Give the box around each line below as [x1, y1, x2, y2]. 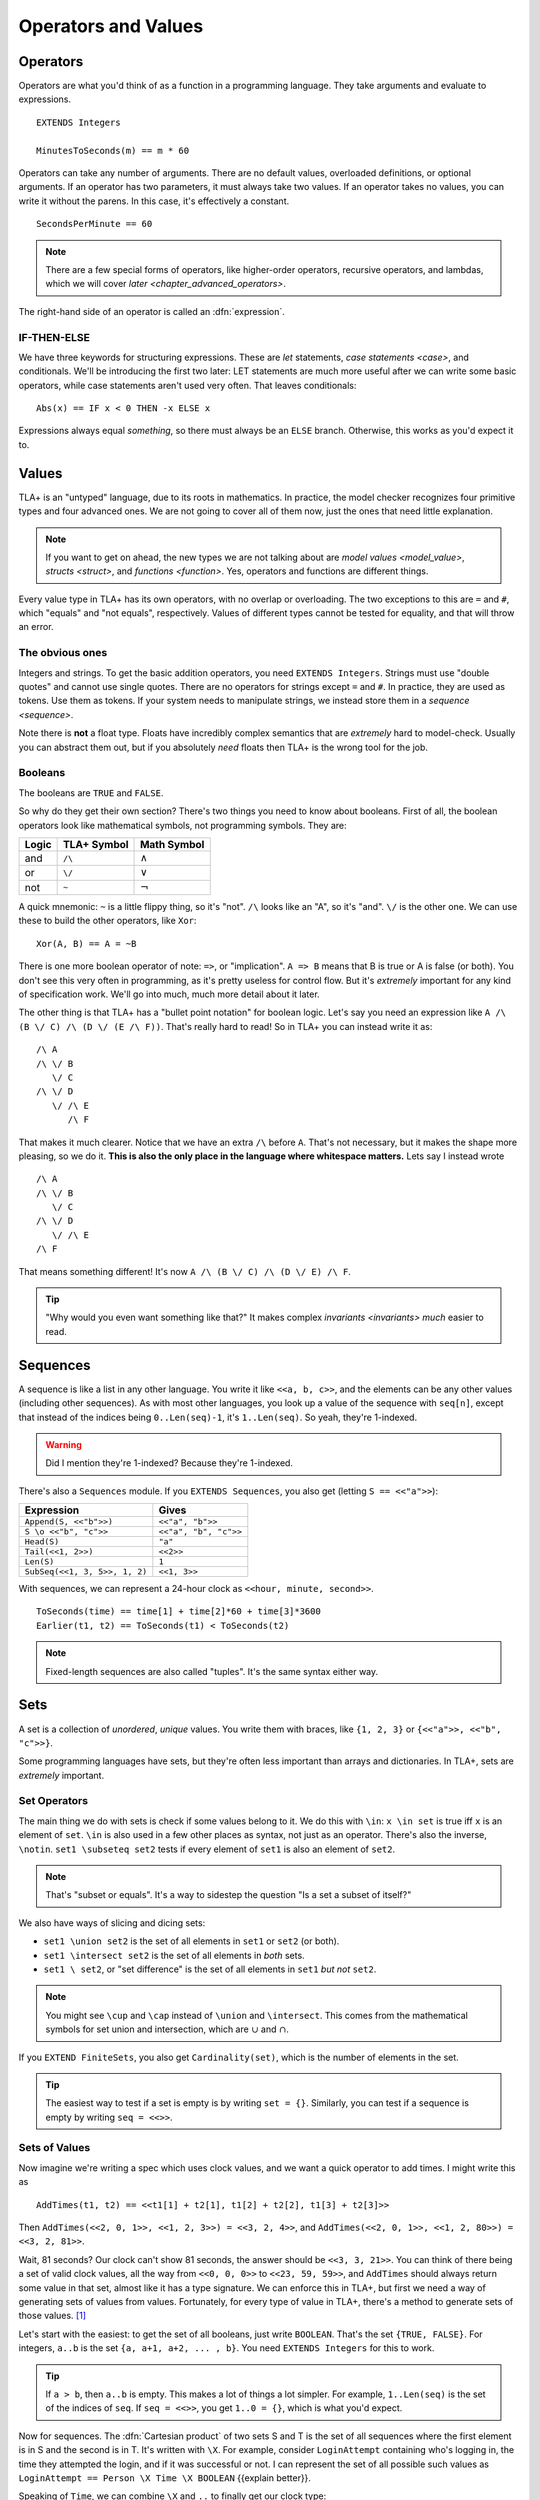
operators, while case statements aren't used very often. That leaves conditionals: [18, 379, 357, 391]
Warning [45, 1438, 82, 1450]
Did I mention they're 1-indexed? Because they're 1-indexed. [45, 1457, 294, 1469]
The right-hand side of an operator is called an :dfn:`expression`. [18, 305, 285, 317]
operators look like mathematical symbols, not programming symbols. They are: [18, 819, 347, 831]
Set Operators [18, 1794, 89, 1808]
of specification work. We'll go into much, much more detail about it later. [18, 988, 320, 1000]
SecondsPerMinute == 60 [36, 218, 153, 230]
